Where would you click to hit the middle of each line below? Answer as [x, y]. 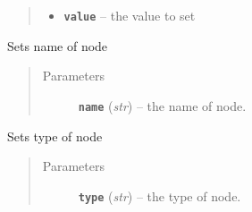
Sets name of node [58, 45]
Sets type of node [55, 136]
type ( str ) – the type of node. [160, 195]
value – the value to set [130, 15]
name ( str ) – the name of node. [162, 105]
